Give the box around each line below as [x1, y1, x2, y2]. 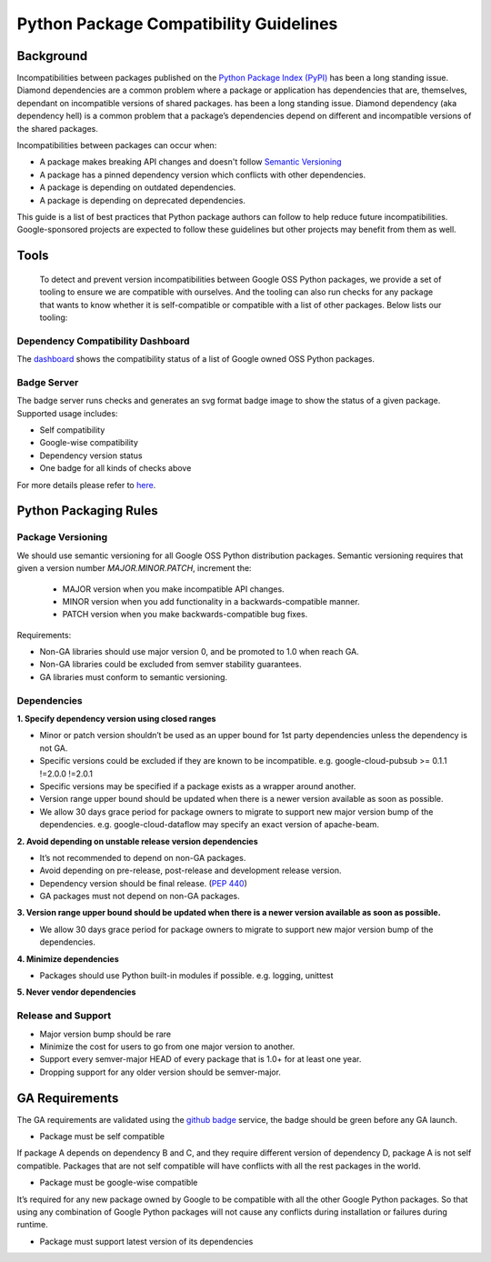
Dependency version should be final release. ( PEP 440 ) [39, 877, 247, 888]
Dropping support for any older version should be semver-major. [39, 1067, 282, 1077]
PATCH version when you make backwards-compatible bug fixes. [62, 609, 308, 620]
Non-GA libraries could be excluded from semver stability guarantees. [39, 659, 302, 670]
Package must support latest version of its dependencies [39, 1236, 254, 1247]
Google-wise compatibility [39, 437, 138, 448]
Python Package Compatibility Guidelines [16, 14, 338, 34]
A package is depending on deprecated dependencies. [39, 195, 245, 205]
